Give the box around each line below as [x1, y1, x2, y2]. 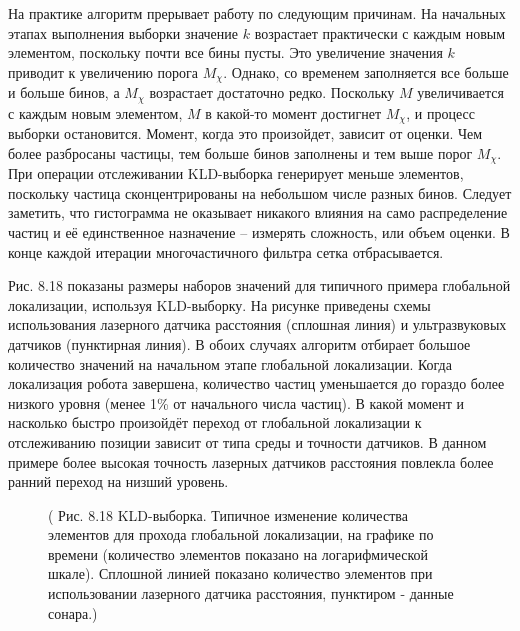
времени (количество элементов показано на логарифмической [48, 543, 429, 564]
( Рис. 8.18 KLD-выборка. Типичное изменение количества [48, 504, 408, 525]
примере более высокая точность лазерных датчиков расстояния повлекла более [8, 451, 494, 472]
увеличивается [417, 82, 504, 103]
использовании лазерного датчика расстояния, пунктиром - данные [48, 583, 454, 604]
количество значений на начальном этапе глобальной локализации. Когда [8, 353, 452, 374]
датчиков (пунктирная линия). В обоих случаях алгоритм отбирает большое [8, 333, 471, 354]
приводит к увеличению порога [8, 61, 198, 82]
